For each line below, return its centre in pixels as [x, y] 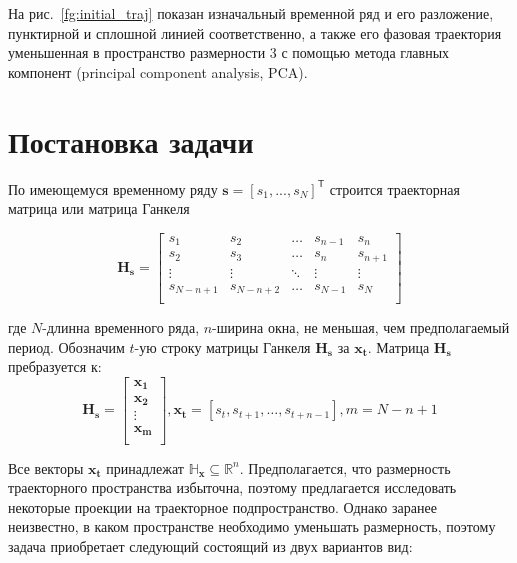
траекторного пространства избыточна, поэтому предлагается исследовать [232, 487]
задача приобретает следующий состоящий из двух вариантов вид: [210, 545]
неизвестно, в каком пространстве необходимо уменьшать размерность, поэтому [252, 526]
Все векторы [46, 467]
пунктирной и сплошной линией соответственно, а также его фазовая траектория [255, 32]
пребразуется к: [55, 366]
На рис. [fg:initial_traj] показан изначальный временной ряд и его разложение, [251, 13]
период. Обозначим [66, 346]
